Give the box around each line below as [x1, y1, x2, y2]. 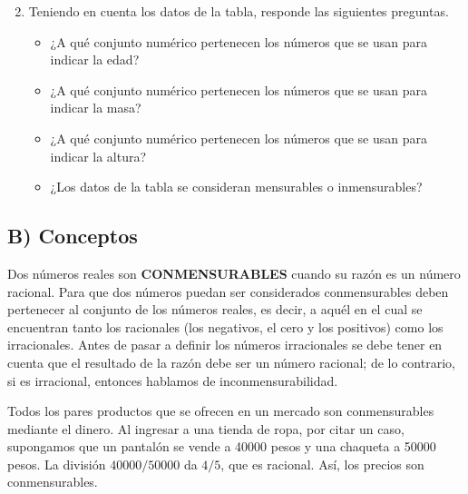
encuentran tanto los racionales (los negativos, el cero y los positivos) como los [7, 317, 444, 336]
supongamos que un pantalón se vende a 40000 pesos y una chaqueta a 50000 [7, 437, 436, 456]
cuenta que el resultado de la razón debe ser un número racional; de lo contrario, [7, 352, 455, 371]
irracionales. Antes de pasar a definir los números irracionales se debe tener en [7, 335, 443, 354]
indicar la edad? [50, 50, 140, 69]
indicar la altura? [50, 146, 147, 165]
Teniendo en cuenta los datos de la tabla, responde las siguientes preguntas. [28, 2, 449, 20]
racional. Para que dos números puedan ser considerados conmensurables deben [7, 282, 449, 301]
